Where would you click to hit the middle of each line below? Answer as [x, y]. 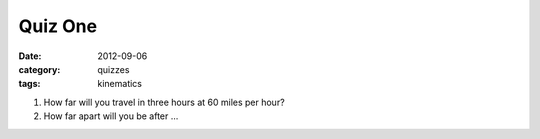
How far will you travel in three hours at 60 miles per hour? [164, 102]
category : [39, 69]
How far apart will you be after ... [111, 116]
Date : [30, 56]
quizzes [113, 69]
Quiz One [58, 26]
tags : [29, 84]
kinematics [119, 84]
